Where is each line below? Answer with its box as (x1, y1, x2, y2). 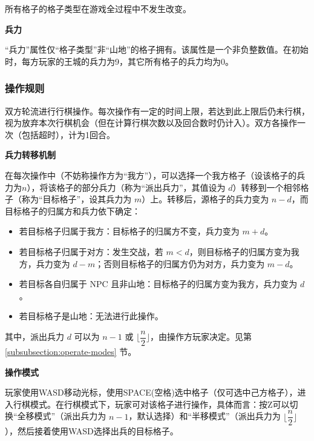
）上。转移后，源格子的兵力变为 (142, 193, 269, 205)
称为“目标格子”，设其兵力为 (21, 193, 132, 205)
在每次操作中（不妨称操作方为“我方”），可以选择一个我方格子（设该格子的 (5, 168, 297, 181)
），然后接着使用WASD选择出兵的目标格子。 (5, 425, 178, 437)
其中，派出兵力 (5, 330, 64, 343)
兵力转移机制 (5, 148, 56, 161)
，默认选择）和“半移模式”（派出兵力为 (128, 409, 281, 422)
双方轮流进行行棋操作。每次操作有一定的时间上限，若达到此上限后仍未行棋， (5, 104, 310, 117)
